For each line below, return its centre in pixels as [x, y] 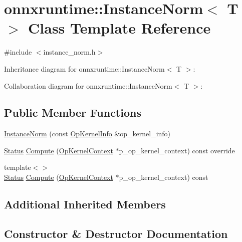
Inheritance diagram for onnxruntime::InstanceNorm [84, 68]
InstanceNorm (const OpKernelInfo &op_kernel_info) [87, 134]
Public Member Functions [73, 112]
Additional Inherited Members [85, 204]
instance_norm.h [69, 52]
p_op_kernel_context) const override [177, 150]
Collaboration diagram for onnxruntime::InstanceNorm [88, 85]
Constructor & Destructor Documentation [116, 233]
